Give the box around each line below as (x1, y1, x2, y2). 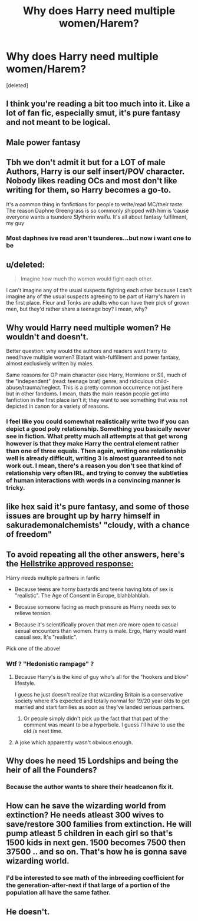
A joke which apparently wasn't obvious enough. (14, 738, 133, 746)
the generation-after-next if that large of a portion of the (6, 881, 170, 889)
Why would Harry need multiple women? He (6, 322, 171, 332)
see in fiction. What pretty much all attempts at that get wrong (6, 432, 187, 440)
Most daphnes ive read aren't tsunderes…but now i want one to (6, 234, 192, 242)
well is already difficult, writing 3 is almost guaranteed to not (6, 454, 183, 462)
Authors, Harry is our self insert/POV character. (6, 167, 184, 177)
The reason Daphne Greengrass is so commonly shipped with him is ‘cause (6, 207, 189, 214)
